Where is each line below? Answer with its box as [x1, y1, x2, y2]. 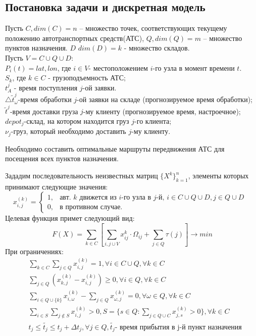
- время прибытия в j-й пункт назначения [115, 323, 242, 331]
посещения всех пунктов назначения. [5, 153, 119, 164]
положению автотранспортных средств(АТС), [5, 32, 144, 43]
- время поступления [14, 82, 78, 92]
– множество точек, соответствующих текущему [79, 23, 227, 33]
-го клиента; [134, 115, 172, 126]
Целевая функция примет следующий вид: [5, 213, 135, 223]
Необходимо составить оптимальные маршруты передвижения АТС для [5, 143, 225, 154]
